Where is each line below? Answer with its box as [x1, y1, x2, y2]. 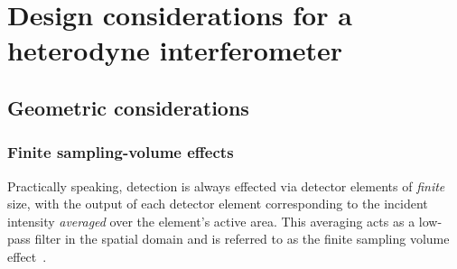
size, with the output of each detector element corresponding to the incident [7, 194, 428, 213]
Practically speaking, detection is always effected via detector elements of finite [7, 176, 445, 195]
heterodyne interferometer [7, 32, 343, 69]
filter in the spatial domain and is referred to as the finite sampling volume [34, 229, 450, 248]
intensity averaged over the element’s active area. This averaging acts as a [7, 211, 415, 230]
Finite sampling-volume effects [7, 141, 234, 163]
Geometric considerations [7, 93, 249, 121]
